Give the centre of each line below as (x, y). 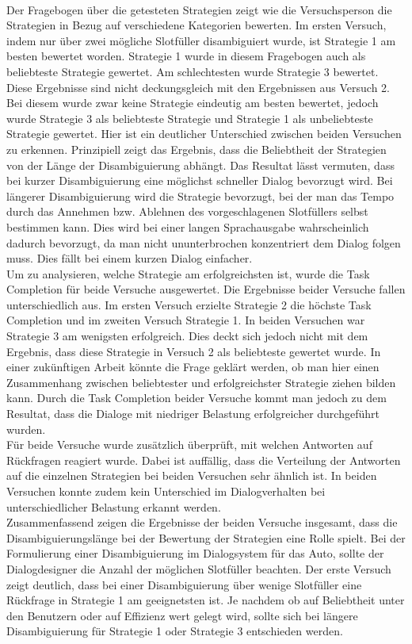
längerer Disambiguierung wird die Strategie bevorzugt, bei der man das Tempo (200, 195)
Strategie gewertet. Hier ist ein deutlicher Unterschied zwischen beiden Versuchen (204, 134)
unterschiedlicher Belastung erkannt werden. (114, 506)
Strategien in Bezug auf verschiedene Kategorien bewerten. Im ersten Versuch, (196, 25)
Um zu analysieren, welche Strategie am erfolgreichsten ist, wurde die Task (188, 273)
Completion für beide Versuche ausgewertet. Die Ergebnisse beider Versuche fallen (206, 289)
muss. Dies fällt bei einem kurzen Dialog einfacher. (130, 258)
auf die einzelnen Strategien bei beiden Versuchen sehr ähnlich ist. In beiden (192, 475)
